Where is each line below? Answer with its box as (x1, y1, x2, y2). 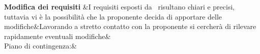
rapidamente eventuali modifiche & (4, 30, 111, 41)
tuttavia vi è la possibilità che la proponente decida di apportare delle (4, 11, 222, 21)
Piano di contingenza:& (4, 40, 77, 51)
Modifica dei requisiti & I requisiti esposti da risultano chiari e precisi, (4, 1, 235, 11)
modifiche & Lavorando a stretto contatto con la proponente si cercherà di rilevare (4, 21, 256, 31)
